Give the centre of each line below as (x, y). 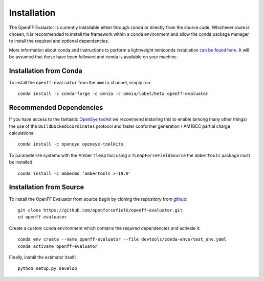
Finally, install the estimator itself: (43, 257)
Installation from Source (46, 187)
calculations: (22, 133)
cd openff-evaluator (42, 217)
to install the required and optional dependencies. (59, 41)
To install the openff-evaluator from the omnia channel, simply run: (80, 83)
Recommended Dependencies (56, 108)
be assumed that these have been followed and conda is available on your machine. (93, 57)
